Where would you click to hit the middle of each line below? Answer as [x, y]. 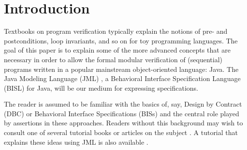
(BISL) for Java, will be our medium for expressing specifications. [101, 88]
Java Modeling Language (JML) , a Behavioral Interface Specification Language [122, 78]
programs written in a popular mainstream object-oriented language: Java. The [121, 69]
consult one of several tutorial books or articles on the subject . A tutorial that [121, 132]
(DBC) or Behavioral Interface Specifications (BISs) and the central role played [122, 113]
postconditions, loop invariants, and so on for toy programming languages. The [121, 40]
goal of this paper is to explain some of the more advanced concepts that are [117, 50]
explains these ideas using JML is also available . [76, 142]
